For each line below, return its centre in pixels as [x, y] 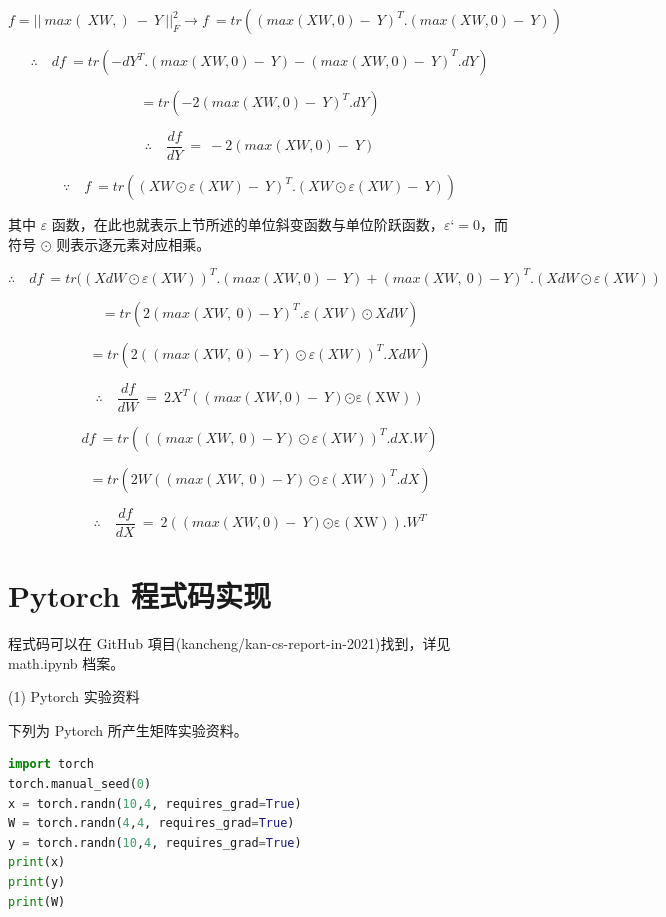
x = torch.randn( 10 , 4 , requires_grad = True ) [155, 803]
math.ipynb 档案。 [66, 662]
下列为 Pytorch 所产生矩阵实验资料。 [128, 729]
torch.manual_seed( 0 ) [80, 783]
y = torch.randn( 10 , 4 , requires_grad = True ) [155, 842]
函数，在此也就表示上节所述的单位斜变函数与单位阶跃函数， [247, 224]
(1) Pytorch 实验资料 [74, 696]
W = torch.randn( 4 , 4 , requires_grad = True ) [151, 823]
